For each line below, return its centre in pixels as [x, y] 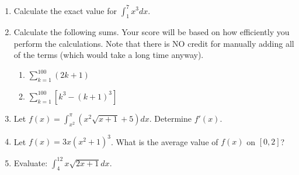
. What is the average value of [164, 141]
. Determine [170, 118]
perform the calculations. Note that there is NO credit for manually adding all [154, 43]
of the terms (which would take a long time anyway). [109, 55]
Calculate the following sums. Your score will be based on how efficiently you [152, 32]
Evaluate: [31, 162]
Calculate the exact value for [65, 10]
